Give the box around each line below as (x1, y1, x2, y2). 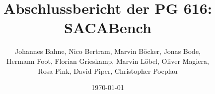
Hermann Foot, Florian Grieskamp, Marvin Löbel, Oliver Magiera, (6, 55, 209, 66)
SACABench (64, 17, 151, 38)
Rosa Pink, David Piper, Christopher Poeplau (38, 65, 178, 76)
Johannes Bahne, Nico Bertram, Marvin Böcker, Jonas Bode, (14, 46, 201, 56)
